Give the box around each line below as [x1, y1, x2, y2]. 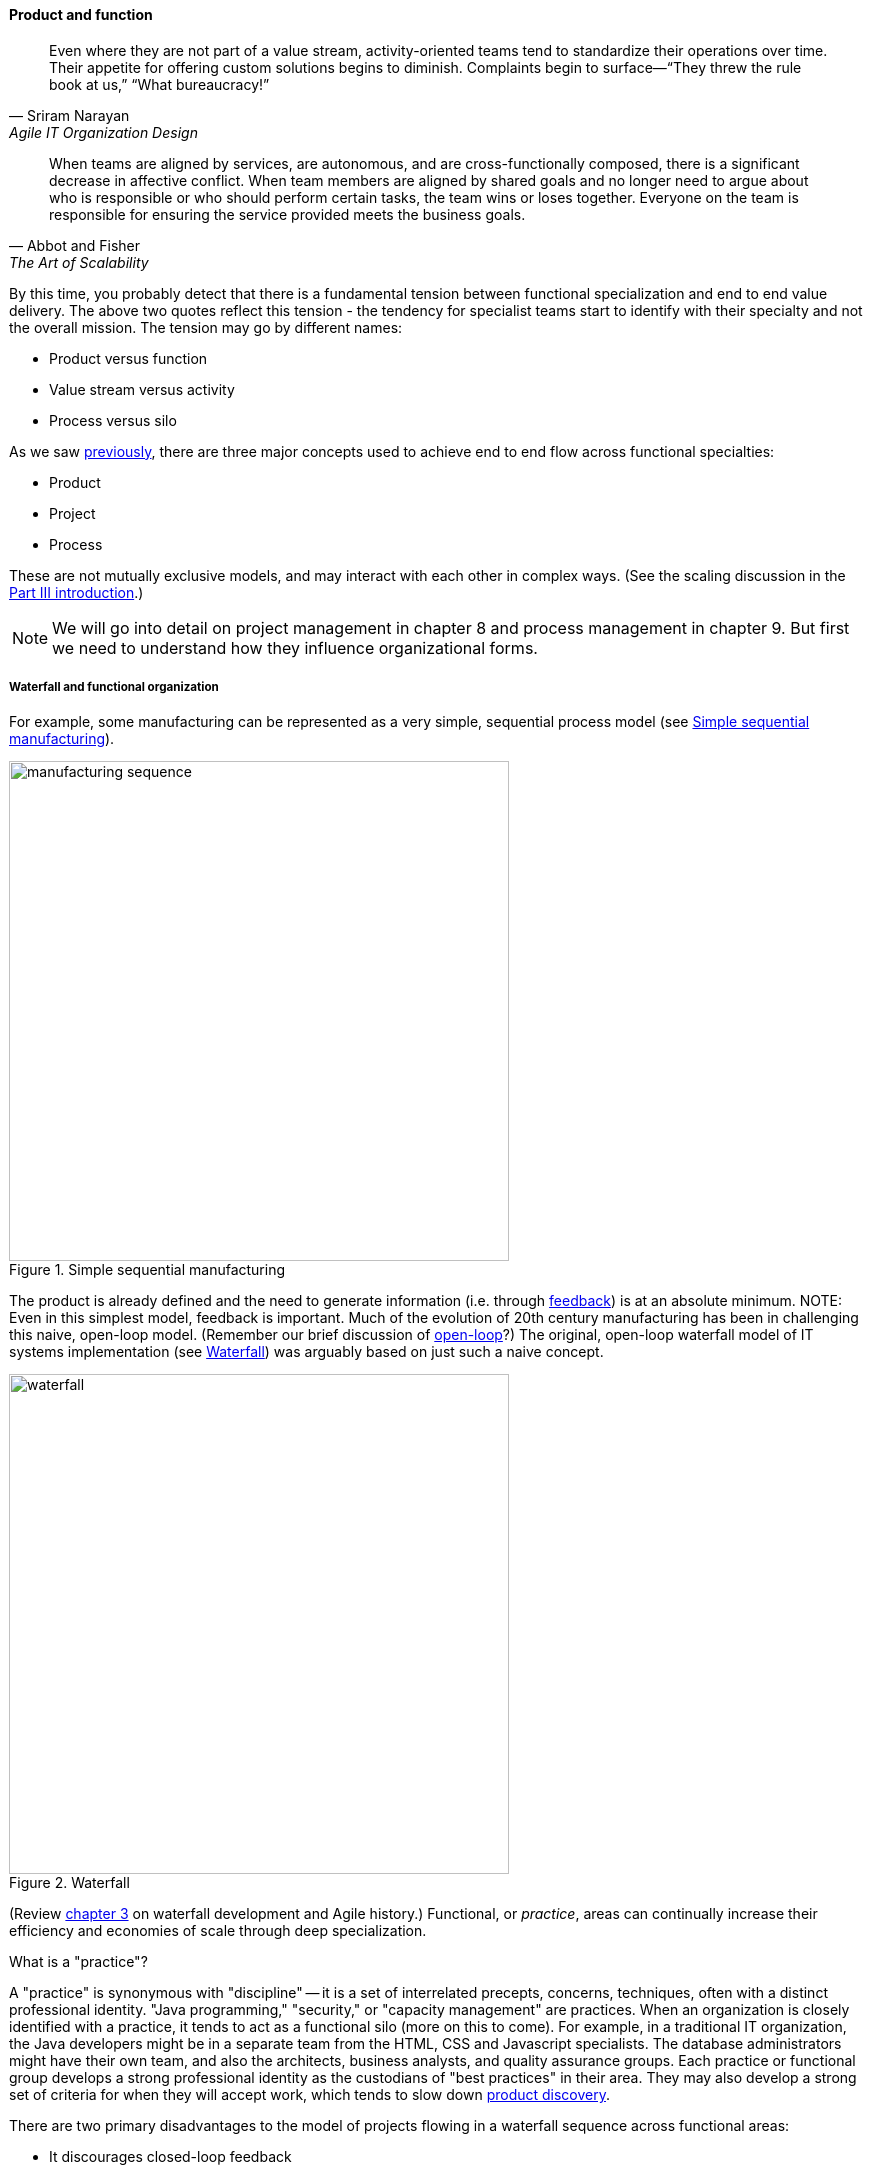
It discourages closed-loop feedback [49, 2148, 292, 2166]
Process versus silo [49, 411, 177, 429]
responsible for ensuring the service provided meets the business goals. [49, 205, 526, 223]
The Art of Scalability [9, 253, 149, 271]
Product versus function [49, 349, 208, 367]
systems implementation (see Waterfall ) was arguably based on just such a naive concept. [9, 1343, 604, 1361]
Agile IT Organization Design [9, 123, 198, 141]
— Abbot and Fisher [9, 236, 141, 254]
